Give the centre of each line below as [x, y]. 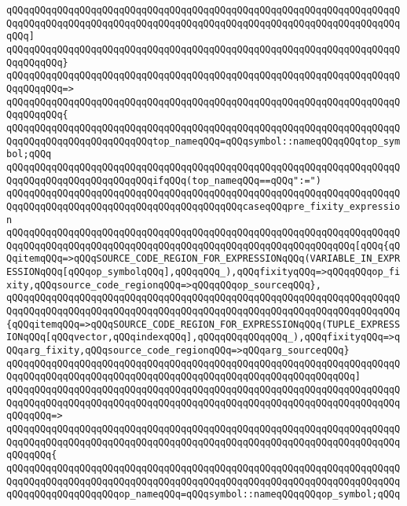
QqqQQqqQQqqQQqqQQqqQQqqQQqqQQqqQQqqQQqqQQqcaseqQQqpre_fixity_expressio [203, 206]
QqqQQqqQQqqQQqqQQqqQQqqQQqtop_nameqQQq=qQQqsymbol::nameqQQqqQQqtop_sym [203, 141]
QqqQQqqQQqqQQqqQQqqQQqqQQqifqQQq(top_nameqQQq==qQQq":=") [164, 180]
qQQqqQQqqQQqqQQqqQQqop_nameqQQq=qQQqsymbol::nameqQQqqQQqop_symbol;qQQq [203, 495]
